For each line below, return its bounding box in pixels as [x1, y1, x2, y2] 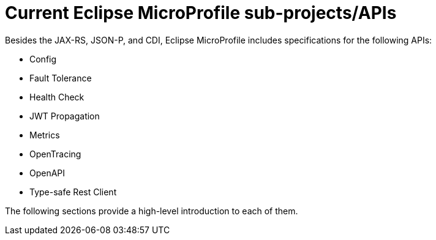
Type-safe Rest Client [29, 186, 117, 197]
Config [29, 53, 57, 64]
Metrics [29, 129, 60, 140]
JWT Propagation [29, 110, 100, 121]
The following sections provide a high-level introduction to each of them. [5, 205, 298, 216]
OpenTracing [29, 148, 81, 159]
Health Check [29, 91, 85, 102]
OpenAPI [29, 167, 66, 178]
